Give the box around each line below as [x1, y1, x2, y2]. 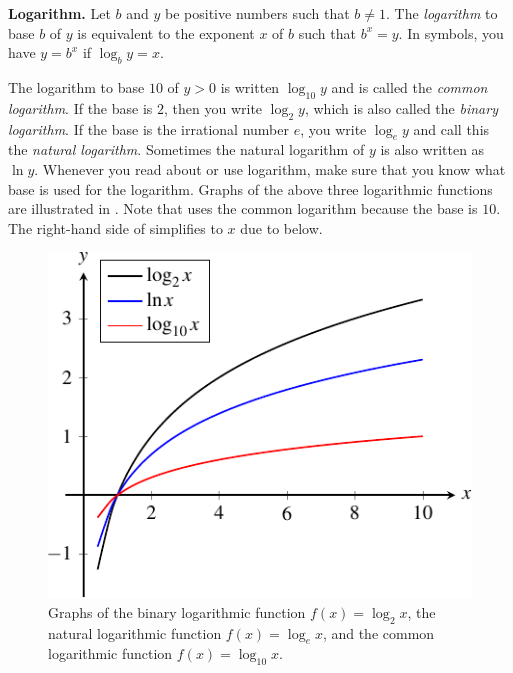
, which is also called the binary [304, 97, 498, 118]
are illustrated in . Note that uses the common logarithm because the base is [8, 198, 478, 219]
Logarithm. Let [8, 3, 111, 23]
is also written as [380, 139, 485, 160]
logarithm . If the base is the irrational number [8, 118, 289, 139]
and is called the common [331, 76, 488, 97]
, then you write [164, 97, 263, 118]
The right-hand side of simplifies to [8, 217, 223, 238]
